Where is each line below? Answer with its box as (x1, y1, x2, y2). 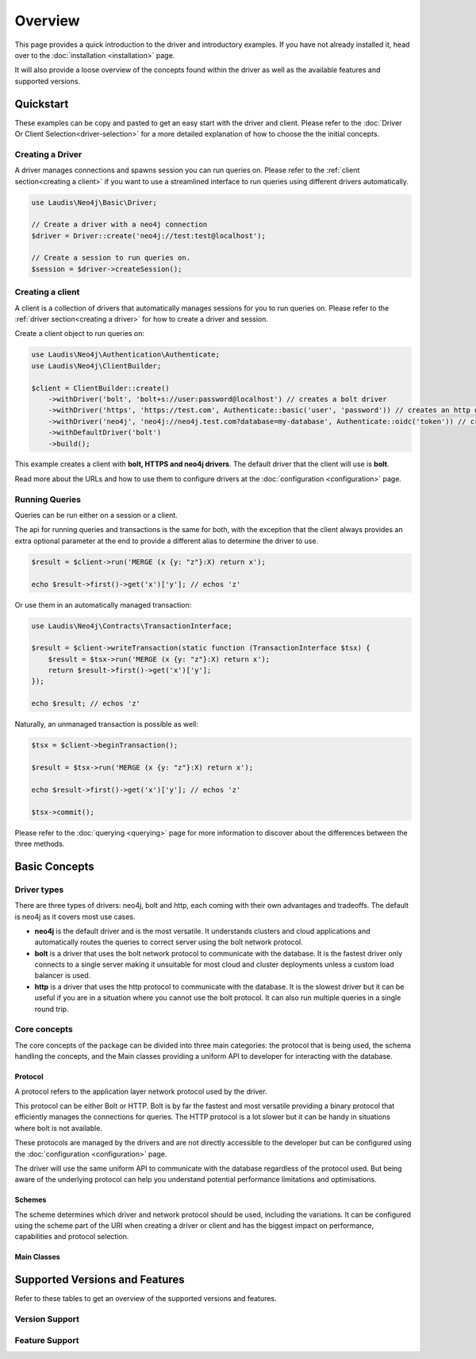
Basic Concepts (14, 859, 94, 873)
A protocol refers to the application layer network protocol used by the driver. (14, 1087, 267, 1096)
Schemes (14, 1195, 47, 1205)
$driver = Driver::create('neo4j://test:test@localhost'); (31, 231, 266, 240)
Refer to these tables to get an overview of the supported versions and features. (14, 1294, 277, 1303)
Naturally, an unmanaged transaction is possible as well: (14, 720, 198, 729)
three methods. (14, 839, 65, 848)
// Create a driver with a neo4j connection (31, 220, 208, 230)
